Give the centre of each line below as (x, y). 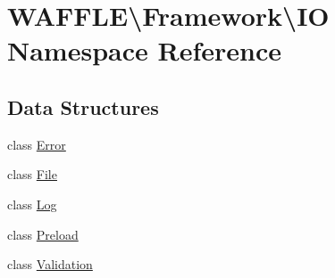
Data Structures (83, 106)
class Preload (43, 234)
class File (32, 174)
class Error (37, 144)
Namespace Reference (144, 50)
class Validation (50, 264)
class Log (32, 204)
